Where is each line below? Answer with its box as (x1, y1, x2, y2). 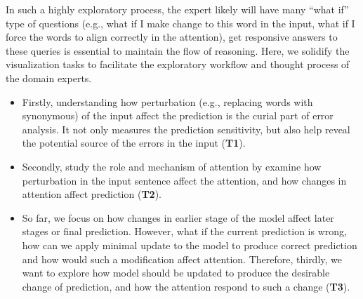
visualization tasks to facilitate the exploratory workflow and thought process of (6, 57, 350, 72)
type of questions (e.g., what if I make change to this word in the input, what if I (6, 15, 355, 30)
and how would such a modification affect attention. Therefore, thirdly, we (22, 251, 343, 266)
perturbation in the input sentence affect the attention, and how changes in (22, 173, 347, 187)
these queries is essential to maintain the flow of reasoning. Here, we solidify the (6, 43, 350, 58)
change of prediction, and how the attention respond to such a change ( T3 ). (22, 279, 350, 293)
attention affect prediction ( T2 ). (22, 187, 161, 201)
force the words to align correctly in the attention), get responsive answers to (6, 29, 338, 44)
